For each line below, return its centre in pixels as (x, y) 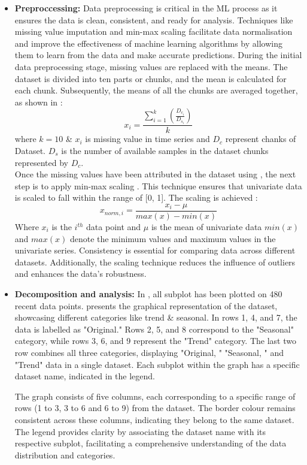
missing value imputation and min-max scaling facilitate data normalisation (153, 31)
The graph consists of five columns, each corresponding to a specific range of (155, 396)
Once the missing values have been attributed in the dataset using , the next (155, 174)
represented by (42, 162)
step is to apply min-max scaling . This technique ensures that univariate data (158, 185)
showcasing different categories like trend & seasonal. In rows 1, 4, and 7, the (156, 317)
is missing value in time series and (148, 139)
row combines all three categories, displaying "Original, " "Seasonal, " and (149, 352)
